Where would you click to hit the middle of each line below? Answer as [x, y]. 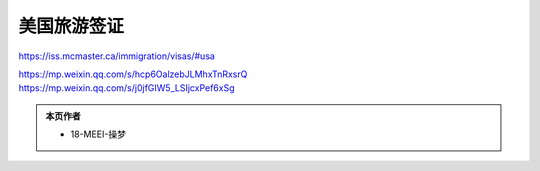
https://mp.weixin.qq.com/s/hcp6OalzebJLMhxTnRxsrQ [133, 74]
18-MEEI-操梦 [98, 134]
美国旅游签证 [71, 26]
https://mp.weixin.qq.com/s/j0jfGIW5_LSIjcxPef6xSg [126, 88]
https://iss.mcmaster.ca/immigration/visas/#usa [116, 56]
